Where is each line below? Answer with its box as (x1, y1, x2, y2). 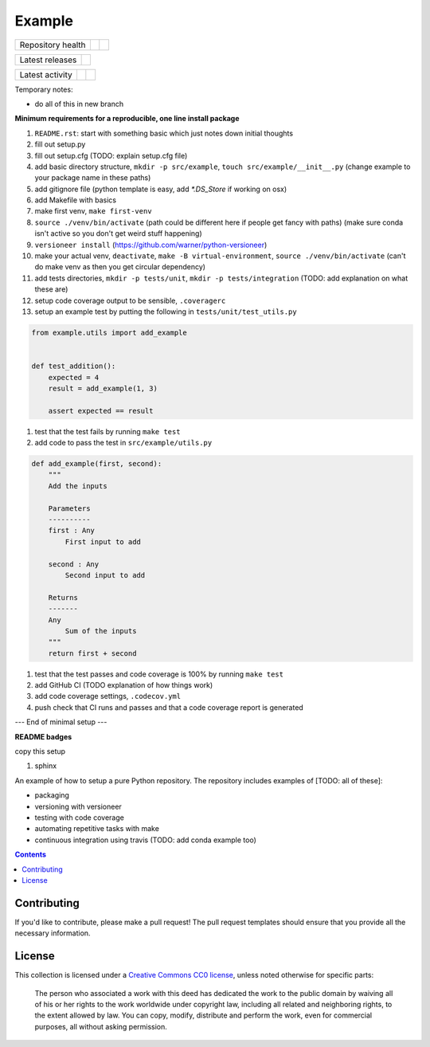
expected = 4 (48, 373, 100, 382)
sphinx (34, 761, 57, 771)
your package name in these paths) (34, 173, 151, 182)
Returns (48, 593, 79, 602)
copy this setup (14, 747, 66, 756)
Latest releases (19, 54, 77, 65)
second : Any (48, 559, 100, 569)
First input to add (64, 537, 141, 546)
